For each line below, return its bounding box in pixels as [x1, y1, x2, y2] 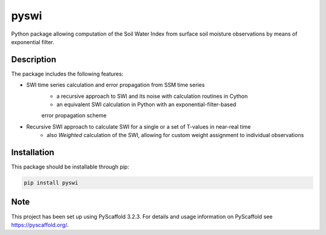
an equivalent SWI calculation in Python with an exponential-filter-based [56, 101, 237, 108]
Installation [11, 147, 54, 157]
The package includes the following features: [11, 70, 124, 77]
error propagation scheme [41, 112, 107, 119]
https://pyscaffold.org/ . [11, 221, 69, 228]
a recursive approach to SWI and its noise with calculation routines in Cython [56, 92, 248, 100]
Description [11, 54, 57, 65]
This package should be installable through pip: [11, 163, 129, 170]
